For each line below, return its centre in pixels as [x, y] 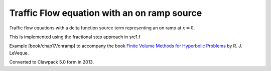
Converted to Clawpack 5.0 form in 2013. [52, 62]
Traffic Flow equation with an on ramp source [106, 13]
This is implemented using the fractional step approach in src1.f [75, 37]
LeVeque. [19, 53]
